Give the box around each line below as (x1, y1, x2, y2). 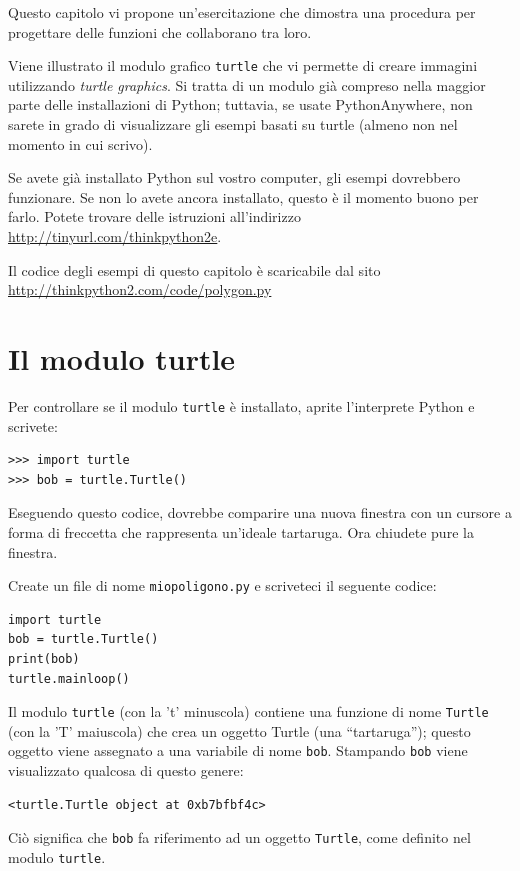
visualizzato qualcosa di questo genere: (8, 760, 244, 781)
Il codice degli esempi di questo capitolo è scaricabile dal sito (8, 259, 381, 280)
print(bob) (8, 651, 80, 666)
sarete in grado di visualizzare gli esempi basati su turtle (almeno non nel (8, 114, 458, 135)
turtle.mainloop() (8, 671, 130, 686)
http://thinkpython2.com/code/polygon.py (8, 279, 272, 300)
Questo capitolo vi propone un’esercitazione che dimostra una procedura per (8, 2, 476, 22)
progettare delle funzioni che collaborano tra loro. (8, 21, 312, 42)
